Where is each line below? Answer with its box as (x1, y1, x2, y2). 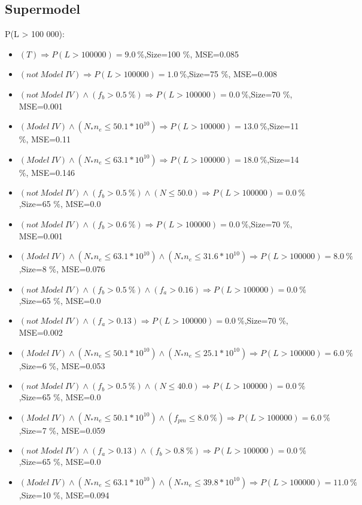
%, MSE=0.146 (19, 166, 75, 178)
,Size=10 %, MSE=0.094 (19, 488, 109, 501)
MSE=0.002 (19, 325, 63, 338)
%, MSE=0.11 (19, 133, 71, 145)
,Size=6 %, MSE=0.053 (19, 359, 105, 372)
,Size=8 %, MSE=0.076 (19, 263, 105, 275)
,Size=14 (267, 153, 299, 165)
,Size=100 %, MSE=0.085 (144, 47, 239, 60)
